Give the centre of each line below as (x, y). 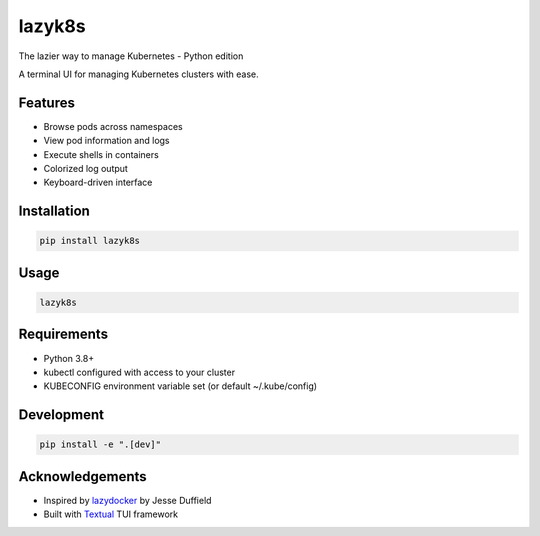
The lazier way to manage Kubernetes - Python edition (131, 56)
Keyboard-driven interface (98, 182)
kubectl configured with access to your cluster (139, 372)
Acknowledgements (82, 476)
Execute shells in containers (101, 154)
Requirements (63, 334)
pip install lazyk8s (89, 241)
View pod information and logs (106, 141)
